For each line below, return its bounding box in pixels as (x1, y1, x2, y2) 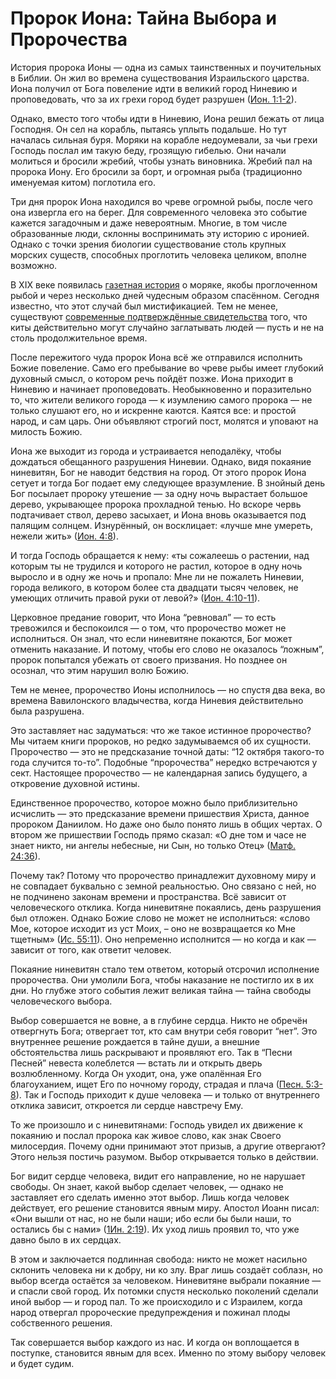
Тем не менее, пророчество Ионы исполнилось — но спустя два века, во (10, 683, 326, 696)
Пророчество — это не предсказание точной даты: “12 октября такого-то (10, 745, 325, 757)
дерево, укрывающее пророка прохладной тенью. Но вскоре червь (10, 498, 302, 510)
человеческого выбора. (10, 995, 113, 1007)
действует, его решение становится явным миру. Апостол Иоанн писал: (10, 1202, 320, 1214)
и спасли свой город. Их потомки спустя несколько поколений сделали (10, 1285, 319, 1297)
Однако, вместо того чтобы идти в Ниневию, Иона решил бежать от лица (10, 112, 325, 124)
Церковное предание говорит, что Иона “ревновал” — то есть (10, 611, 277, 623)
